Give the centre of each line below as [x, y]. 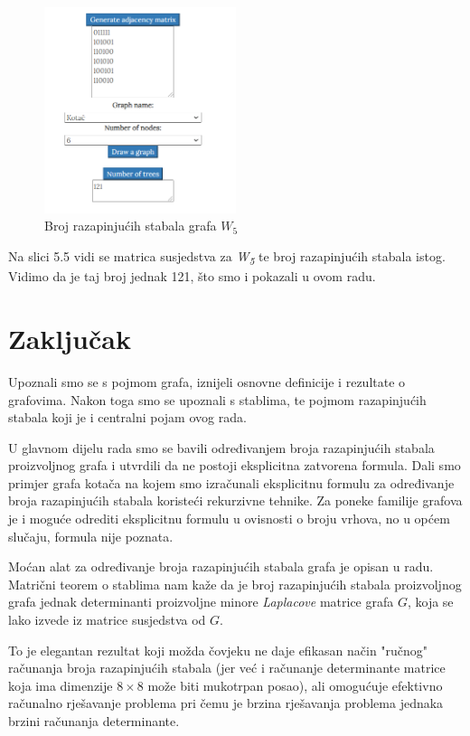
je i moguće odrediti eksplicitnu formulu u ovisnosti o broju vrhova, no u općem [229, 519]
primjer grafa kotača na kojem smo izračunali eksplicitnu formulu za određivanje [231, 482]
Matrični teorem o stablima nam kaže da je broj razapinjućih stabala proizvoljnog [235, 584]
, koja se [430, 602]
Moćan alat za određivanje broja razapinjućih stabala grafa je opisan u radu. [221, 566]
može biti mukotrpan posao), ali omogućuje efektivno [295, 685]
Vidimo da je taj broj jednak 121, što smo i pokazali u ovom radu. [192, 276]
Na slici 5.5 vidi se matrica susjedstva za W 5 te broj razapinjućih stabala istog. [227, 257]
